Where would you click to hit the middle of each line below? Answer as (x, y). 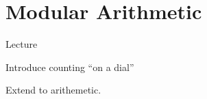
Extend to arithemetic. (53, 90)
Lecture (22, 44)
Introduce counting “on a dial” (70, 67)
